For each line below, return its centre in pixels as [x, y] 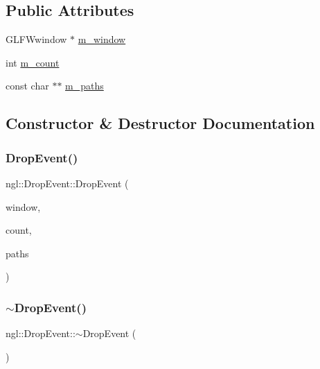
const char [27, 86]
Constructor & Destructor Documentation [160, 123]
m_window [102, 39]
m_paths [85, 86]
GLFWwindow [36, 39]
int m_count [33, 62]
